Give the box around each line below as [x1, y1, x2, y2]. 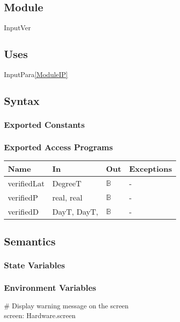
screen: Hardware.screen [4, 310, 76, 320]
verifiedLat [8, 178, 45, 189]
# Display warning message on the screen [4, 301, 129, 311]
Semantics [4, 233, 56, 248]
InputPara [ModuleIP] [4, 69, 68, 79]
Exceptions [129, 163, 172, 175]
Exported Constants [4, 119, 85, 131]
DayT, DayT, [52, 206, 98, 218]
